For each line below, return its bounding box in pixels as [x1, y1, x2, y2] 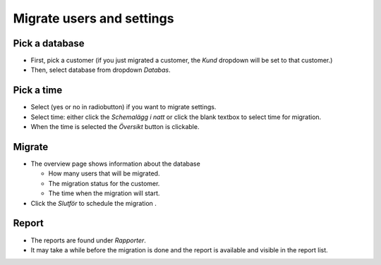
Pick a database [13, 37, 85, 49]
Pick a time [13, 85, 63, 97]
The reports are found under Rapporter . [30, 236, 146, 245]
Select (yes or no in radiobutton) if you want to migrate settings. [30, 103, 217, 111]
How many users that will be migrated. [48, 169, 160, 178]
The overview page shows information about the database [30, 159, 200, 168]
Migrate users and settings [13, 11, 174, 26]
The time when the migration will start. [48, 189, 160, 197]
